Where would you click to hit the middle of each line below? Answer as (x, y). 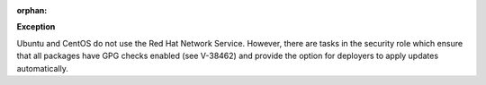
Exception (36, 27)
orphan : (32, 10)
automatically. (43, 68)
